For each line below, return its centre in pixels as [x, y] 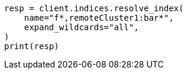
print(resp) [32, 46]
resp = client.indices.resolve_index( [94, 8]
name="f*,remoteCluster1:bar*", [99, 18]
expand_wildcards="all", [81, 27]
